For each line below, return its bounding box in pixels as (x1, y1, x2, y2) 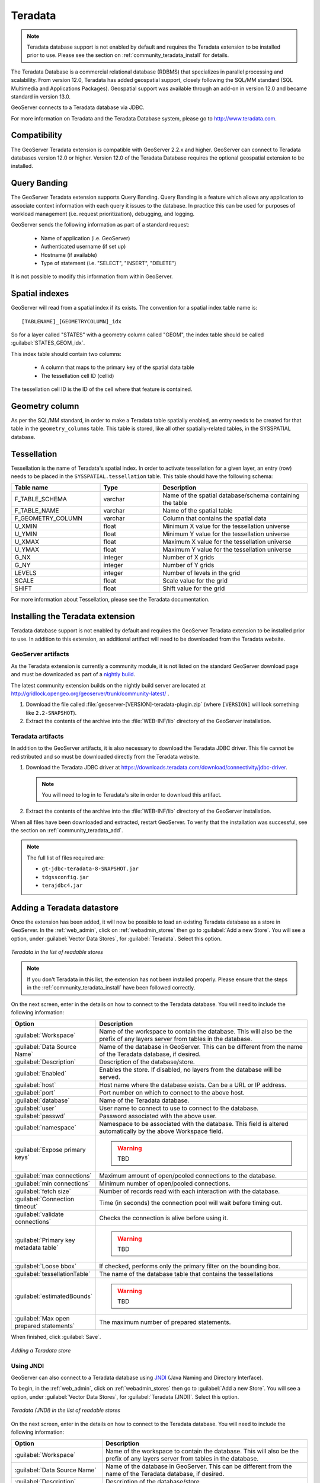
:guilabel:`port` (14, 1089, 56, 1097)
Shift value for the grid (162, 584, 225, 593)
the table (162, 499, 188, 507)
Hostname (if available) (40, 251, 97, 258)
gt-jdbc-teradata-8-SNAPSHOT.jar (41, 865, 139, 872)
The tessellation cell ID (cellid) (40, 372, 114, 379)
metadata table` (14, 1243, 59, 1252)
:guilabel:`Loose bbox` (14, 1262, 77, 1271)
